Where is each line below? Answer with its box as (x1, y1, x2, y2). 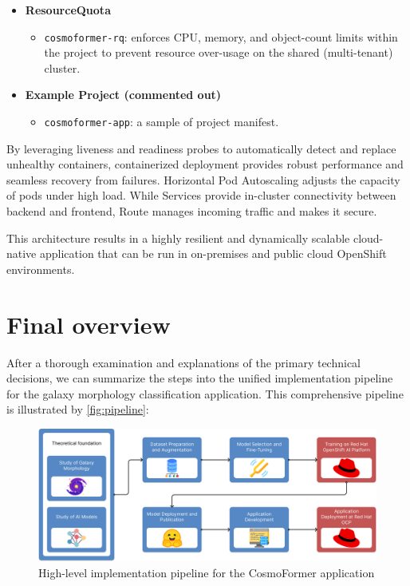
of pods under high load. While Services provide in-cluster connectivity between (6, 187, 396, 204)
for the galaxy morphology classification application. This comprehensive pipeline (6, 385, 404, 402)
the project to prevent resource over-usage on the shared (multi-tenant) (44, 44, 393, 61)
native (6, 245, 37, 262)
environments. (6, 260, 75, 277)
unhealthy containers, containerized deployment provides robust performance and (6, 156, 404, 172)
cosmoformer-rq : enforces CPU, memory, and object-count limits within (44, 28, 398, 45)
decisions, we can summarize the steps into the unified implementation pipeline (6, 370, 393, 386)
